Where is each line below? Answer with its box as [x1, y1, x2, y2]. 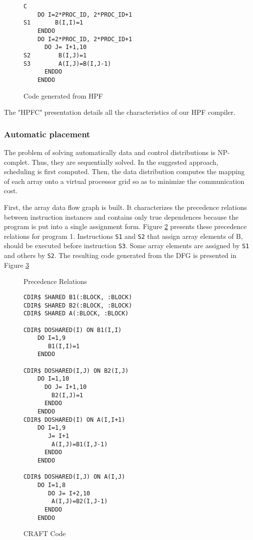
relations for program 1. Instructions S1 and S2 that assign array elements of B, [4, 231, 243, 241]
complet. [4, 156, 30, 167]
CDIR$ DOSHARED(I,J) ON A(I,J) [23, 473, 125, 481]
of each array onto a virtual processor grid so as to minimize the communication [4, 176, 245, 186]
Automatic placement [4, 128, 91, 140]
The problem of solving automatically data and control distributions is [4, 147, 216, 157]
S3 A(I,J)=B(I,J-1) [23, 60, 111, 67]
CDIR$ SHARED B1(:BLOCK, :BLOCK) [23, 293, 132, 301]
